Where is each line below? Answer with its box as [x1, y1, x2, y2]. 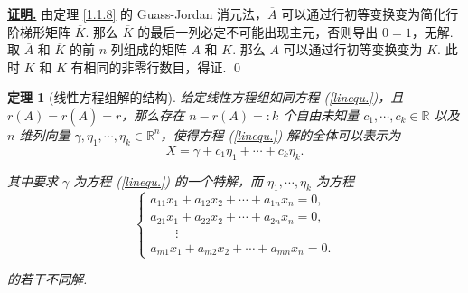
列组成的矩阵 [110, 40, 187, 59]
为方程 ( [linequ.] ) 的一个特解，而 [73, 171, 264, 190]
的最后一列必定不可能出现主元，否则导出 [137, 22, 379, 41]
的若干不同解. [7, 269, 88, 288]
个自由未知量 [283, 105, 360, 124]
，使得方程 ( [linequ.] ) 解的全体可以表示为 [160, 125, 401, 144]
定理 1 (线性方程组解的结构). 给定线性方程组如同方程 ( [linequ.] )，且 [7, 88, 404, 107]
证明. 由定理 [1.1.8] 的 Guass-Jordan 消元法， [7, 5, 268, 23]
